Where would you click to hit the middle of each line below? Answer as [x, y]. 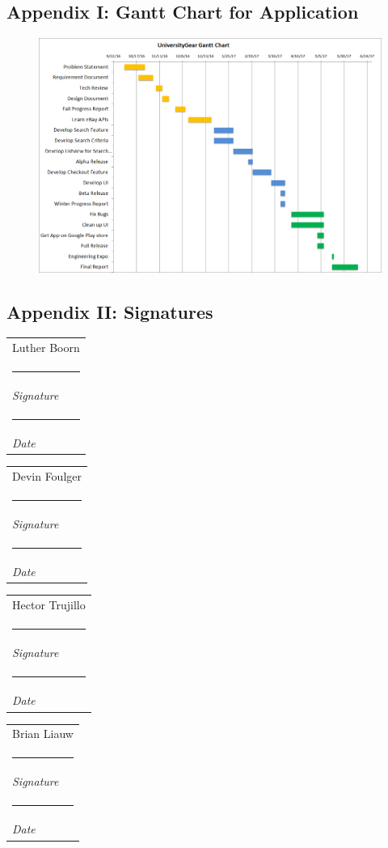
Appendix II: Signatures [110, 311]
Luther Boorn [46, 348]
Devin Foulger [47, 476]
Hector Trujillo [49, 605]
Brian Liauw [43, 734]
